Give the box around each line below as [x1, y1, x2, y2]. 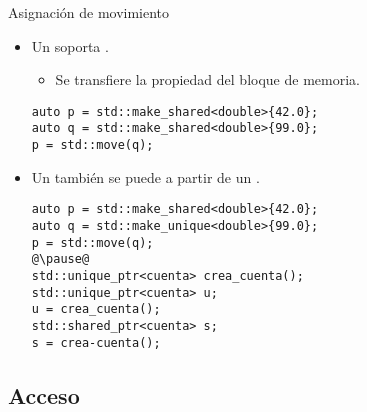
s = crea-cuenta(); [31, 335, 161, 350]
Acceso [8, 379, 80, 410]
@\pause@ [31, 252, 90, 267]
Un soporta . [31, 35, 109, 56]
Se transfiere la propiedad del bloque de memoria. [55, 69, 360, 90]
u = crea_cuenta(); [31, 302, 161, 317]
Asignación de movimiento [8, 2, 170, 22]
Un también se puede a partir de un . [31, 166, 260, 187]
